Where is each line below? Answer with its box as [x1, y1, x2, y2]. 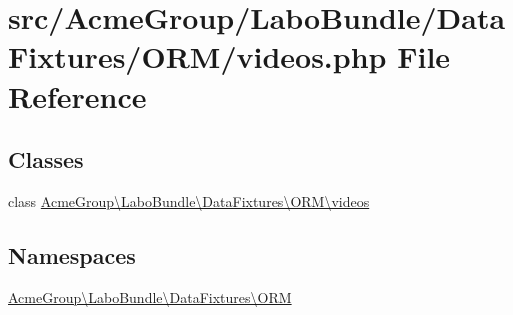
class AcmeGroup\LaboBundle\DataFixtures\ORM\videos [8, 190, 370, 211]
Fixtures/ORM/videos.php [8, 36, 387, 77]
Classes [8, 144, 84, 175]
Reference [8, 75, 147, 116]
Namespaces [8, 239, 136, 270]
